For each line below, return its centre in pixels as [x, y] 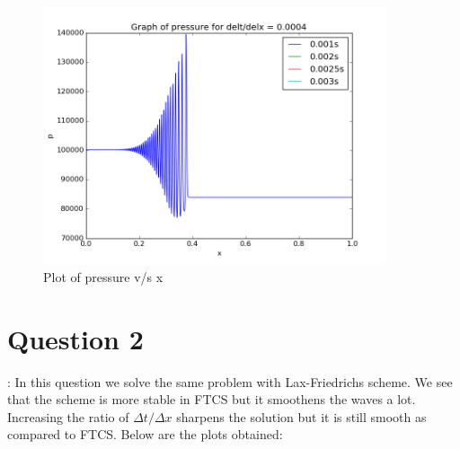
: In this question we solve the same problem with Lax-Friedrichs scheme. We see [230, 381]
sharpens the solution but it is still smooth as [301, 416]
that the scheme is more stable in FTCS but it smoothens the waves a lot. [212, 399]
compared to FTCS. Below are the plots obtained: [145, 434]
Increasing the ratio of [68, 416]
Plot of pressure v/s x [103, 276]
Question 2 [75, 338]
